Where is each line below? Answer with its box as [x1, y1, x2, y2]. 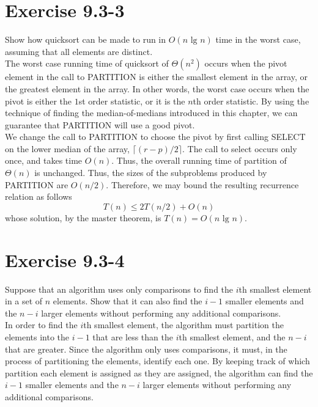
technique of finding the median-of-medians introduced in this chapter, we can [5, 106, 298, 119]
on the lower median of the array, [5, 142, 130, 155]
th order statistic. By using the [193, 94, 309, 107]
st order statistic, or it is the [78, 94, 185, 107]
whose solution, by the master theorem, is [5, 211, 161, 224]
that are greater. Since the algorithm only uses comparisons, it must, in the [5, 342, 287, 355]
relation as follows [5, 190, 72, 203]
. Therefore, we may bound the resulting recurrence [106, 178, 299, 191]
